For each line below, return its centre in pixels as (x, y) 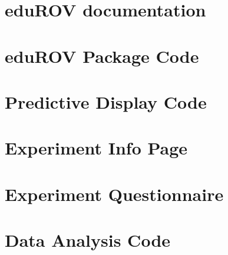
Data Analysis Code (88, 240)
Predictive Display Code (106, 101)
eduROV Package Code (102, 56)
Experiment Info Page (96, 148)
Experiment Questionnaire (114, 194)
